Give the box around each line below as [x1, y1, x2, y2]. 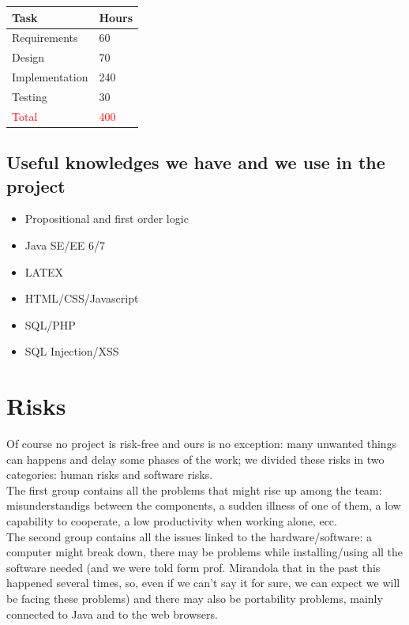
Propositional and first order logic [24, 210, 189, 227]
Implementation [12, 69, 88, 85]
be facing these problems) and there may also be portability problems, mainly [6, 590, 383, 607]
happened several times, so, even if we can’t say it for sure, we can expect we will [6, 574, 400, 591]
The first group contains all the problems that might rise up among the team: [6, 481, 382, 498]
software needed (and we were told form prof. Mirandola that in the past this [6, 559, 381, 575]
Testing [12, 88, 47, 104]
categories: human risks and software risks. [6, 466, 213, 483]
